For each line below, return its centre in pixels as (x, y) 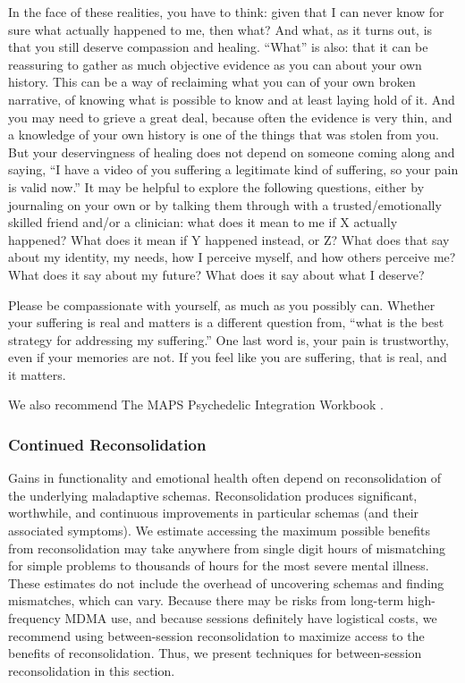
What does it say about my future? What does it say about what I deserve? (216, 274)
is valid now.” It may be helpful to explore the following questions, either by (216, 186)
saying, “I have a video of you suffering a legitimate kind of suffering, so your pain (233, 169)
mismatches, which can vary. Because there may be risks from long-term (206, 600)
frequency (34, 618)
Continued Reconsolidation (107, 444)
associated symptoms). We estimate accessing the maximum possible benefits (220, 531)
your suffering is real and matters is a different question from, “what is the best (226, 322)
